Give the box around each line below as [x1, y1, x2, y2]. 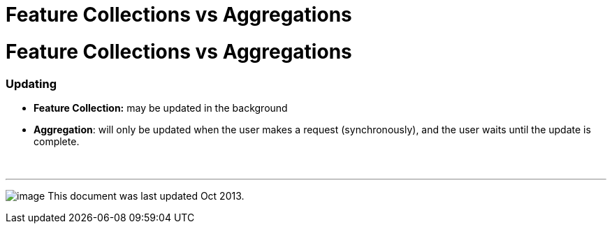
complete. [34, 135, 80, 147]
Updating [6, 76, 57, 91]
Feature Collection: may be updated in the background [34, 101, 288, 114]
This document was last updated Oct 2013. [48, 189, 245, 202]
